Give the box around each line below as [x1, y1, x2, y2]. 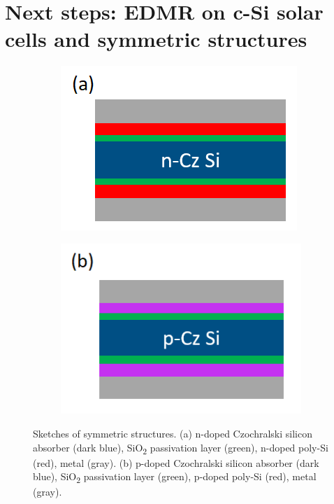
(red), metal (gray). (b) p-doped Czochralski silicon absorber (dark [33, 455, 319, 470]
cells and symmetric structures [5, 24, 307, 53]
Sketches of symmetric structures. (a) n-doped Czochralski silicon [33, 426, 312, 440]
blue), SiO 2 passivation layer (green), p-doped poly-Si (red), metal [33, 469, 317, 486]
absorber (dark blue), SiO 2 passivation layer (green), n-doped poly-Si [33, 440, 328, 456]
